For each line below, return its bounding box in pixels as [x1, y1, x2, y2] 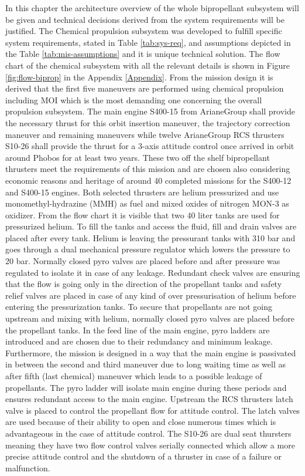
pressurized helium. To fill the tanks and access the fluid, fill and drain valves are [5, 220, 297, 232]
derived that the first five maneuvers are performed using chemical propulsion [5, 82, 284, 94]
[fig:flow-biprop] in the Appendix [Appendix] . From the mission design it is [5, 70, 273, 83]
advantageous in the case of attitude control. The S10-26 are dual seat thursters [5, 427, 292, 439]
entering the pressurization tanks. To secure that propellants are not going [5, 301, 273, 313]
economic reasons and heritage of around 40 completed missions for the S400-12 [5, 174, 292, 186]
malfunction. [5, 461, 50, 474]
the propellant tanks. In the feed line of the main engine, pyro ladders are [5, 323, 270, 336]
